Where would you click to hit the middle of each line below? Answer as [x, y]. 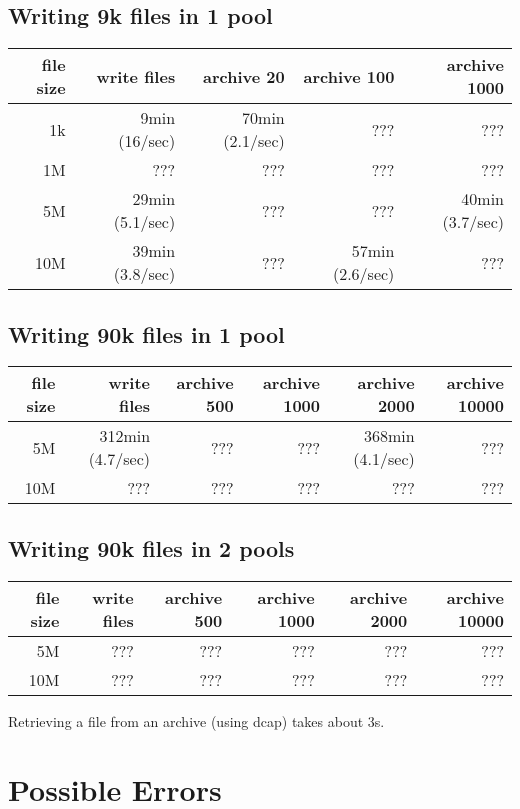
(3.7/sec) [473, 222]
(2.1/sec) [254, 141]
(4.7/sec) [119, 459]
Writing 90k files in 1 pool [146, 333]
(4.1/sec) [384, 459]
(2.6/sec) [363, 274]
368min [389, 436]
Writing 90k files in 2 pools [151, 547]
